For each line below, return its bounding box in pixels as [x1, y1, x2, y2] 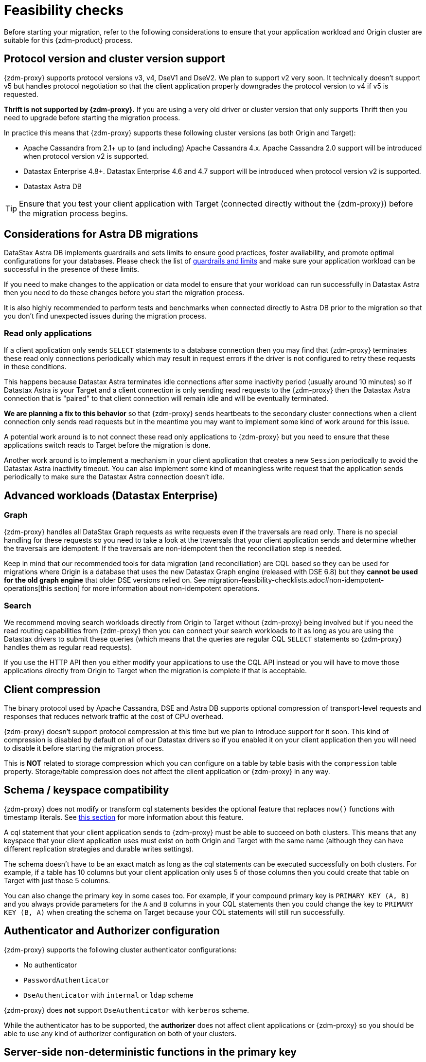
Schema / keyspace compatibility [4, 784, 169, 796]
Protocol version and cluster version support [4, 53, 225, 65]
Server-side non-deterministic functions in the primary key [4, 1046, 297, 1059]
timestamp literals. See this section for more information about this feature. [4, 813, 244, 821]
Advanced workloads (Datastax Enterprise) [4, 489, 218, 502]
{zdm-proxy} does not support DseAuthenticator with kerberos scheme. [4, 1005, 249, 1014]
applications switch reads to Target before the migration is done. [4, 441, 211, 450]
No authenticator [23, 960, 77, 969]
